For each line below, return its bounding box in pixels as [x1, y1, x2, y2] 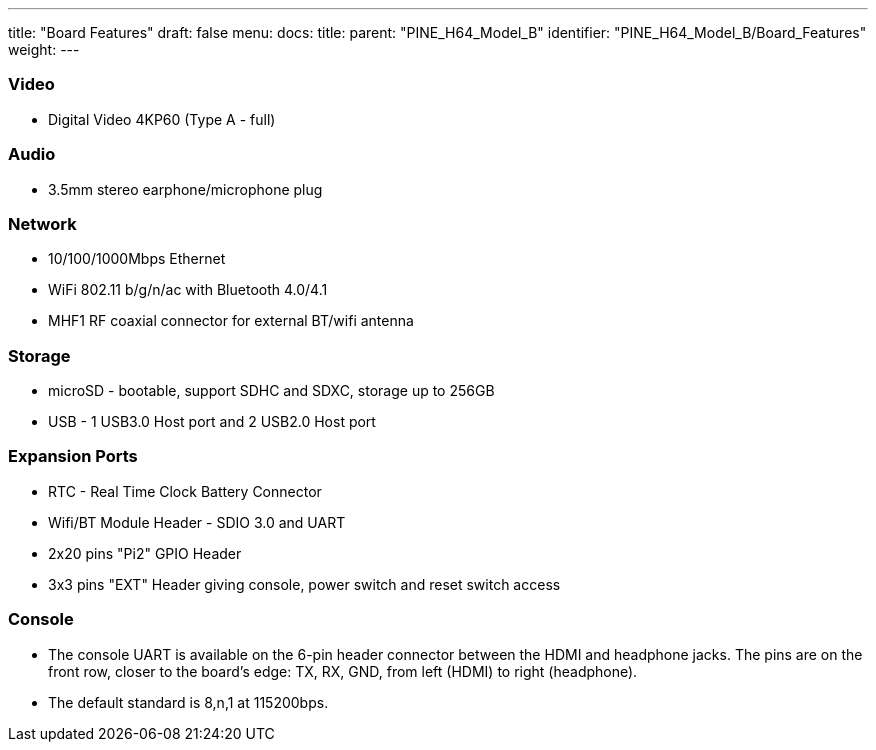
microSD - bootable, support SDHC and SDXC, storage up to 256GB [48, 382, 495, 399]
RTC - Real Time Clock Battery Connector [48, 482, 322, 500]
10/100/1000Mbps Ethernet [48, 250, 226, 268]
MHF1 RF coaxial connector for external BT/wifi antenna [48, 312, 414, 330]
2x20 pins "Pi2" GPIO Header [48, 544, 242, 562]
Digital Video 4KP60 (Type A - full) [48, 110, 276, 128]
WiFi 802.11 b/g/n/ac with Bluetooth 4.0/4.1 [48, 281, 328, 299]
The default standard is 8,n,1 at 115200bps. [48, 693, 329, 711]
